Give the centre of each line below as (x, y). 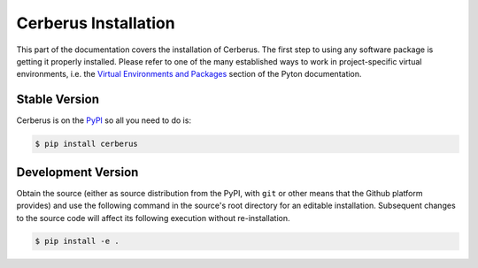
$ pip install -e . (77, 241)
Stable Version (58, 100)
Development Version (77, 172)
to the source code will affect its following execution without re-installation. (153, 218)
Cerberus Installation (96, 23)
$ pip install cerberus (87, 144)
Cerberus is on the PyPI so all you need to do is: (104, 120)
